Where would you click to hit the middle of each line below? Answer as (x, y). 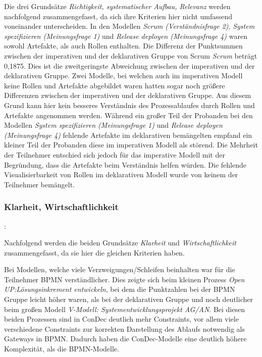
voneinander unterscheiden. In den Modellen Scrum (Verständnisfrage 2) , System (129, 26)
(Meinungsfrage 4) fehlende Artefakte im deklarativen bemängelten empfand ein (128, 135)
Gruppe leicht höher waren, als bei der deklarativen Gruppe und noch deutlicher (128, 299)
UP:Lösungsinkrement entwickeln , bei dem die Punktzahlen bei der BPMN (120, 289)
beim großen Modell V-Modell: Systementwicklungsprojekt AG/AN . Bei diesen (124, 309)
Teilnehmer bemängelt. (40, 184)
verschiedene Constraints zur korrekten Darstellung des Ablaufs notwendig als (124, 328)
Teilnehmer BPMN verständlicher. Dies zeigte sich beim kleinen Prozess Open (124, 279)
